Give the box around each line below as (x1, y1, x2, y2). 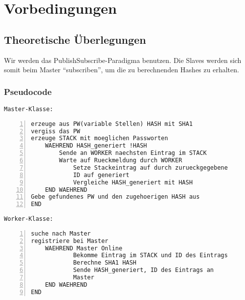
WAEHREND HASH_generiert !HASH (45, 142, 147, 150)
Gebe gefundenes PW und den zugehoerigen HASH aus (31, 193, 200, 201)
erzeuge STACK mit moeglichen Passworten (31, 135, 168, 142)
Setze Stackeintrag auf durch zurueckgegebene (73, 164, 228, 171)
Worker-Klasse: (4, 215, 54, 223)
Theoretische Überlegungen (4, 31, 146, 47)
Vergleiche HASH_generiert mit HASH (73, 179, 193, 186)
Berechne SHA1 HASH (73, 259, 136, 267)
